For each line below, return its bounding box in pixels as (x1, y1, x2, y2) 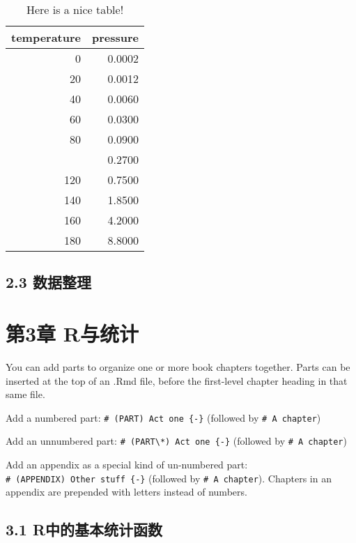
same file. (6, 387, 45, 401)
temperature (11, 29, 82, 45)
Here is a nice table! (26, 1, 124, 17)
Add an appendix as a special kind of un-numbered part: (6, 457, 248, 471)
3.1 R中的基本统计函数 (6, 519, 163, 540)
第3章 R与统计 (6, 319, 139, 347)
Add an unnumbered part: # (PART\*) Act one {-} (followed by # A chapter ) (6, 434, 347, 448)
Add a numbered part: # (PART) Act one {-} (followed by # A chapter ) (6, 410, 321, 425)
